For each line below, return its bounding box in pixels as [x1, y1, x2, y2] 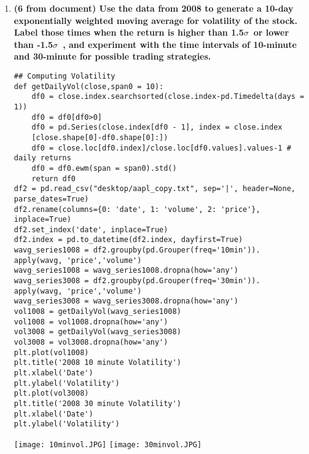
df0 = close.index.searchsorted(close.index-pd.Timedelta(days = [31, 92, 305, 101]
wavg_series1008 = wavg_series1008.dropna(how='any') [14, 266, 238, 275]
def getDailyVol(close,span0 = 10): [14, 82, 164, 91]
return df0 [31, 174, 76, 183]
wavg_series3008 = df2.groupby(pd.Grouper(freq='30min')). [14, 276, 260, 286]
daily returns [14, 154, 71, 163]
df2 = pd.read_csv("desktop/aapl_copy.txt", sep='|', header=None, [14, 184, 295, 194]
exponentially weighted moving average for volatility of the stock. [14, 14, 297, 26]
